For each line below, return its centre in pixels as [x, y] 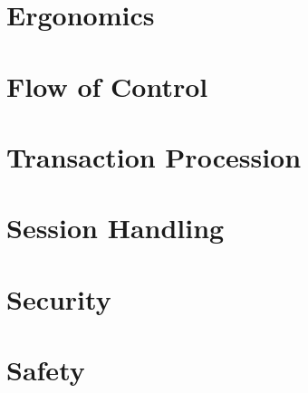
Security [59, 298]
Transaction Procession [154, 156]
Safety [46, 370]
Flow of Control [107, 86]
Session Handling [115, 228]
